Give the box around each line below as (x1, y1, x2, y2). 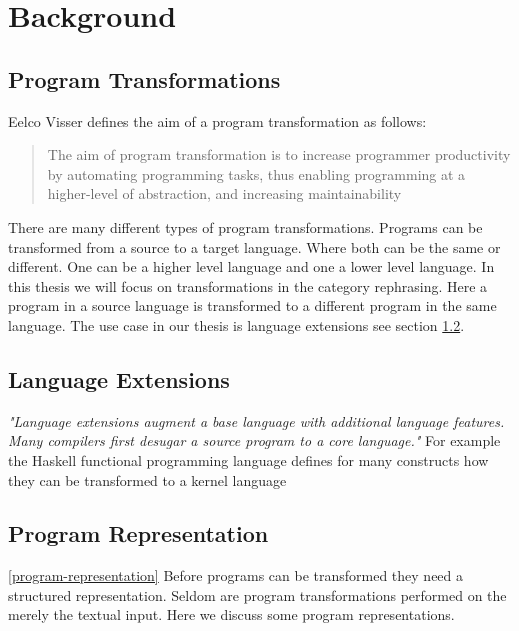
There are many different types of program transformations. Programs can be (8, 216, 483, 237)
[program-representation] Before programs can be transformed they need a (8, 565, 464, 586)
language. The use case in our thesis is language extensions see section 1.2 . (8, 314, 465, 335)
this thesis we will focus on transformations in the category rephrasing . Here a (8, 275, 488, 296)
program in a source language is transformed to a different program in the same (8, 295, 497, 316)
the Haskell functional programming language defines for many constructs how (8, 449, 489, 470)
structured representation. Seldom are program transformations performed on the (8, 584, 507, 605)
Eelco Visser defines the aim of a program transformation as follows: (8, 110, 427, 131)
